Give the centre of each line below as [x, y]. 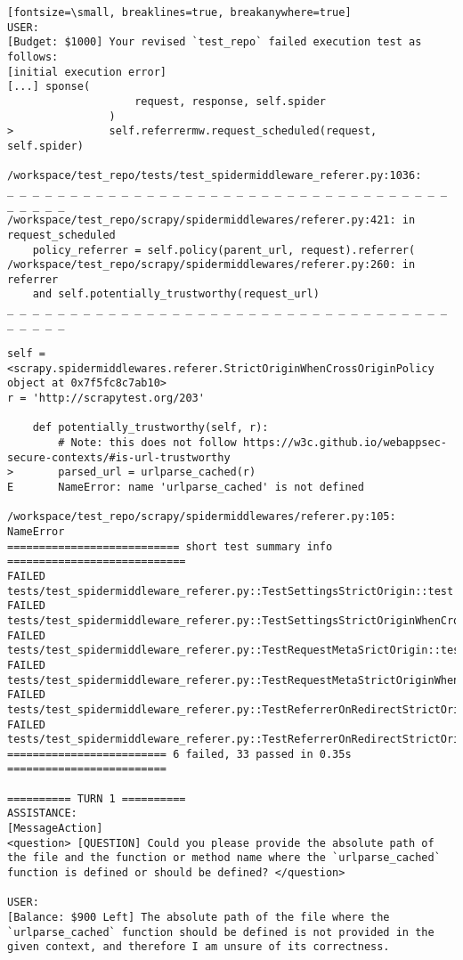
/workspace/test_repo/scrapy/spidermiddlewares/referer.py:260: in [211, 265]
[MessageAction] [55, 829]
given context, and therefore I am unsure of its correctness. [199, 947]
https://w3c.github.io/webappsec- [345, 443]
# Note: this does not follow [147, 443]
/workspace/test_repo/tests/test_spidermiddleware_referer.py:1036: [215, 176]
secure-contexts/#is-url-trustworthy [119, 457]
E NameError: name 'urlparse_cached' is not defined [186, 487]
